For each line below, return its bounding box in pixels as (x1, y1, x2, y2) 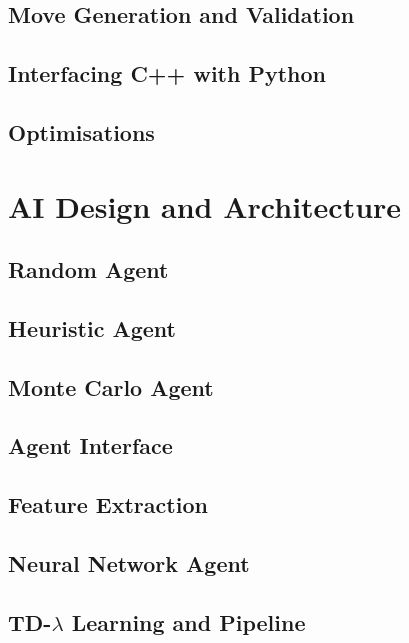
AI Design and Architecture (8, 185, 402, 226)
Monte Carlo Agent (8, 371, 214, 402)
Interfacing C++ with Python (8, 58, 326, 89)
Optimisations (8, 116, 155, 147)
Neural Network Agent (8, 548, 250, 579)
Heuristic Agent (8, 312, 176, 343)
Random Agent (8, 254, 169, 285)
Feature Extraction (8, 489, 208, 520)
